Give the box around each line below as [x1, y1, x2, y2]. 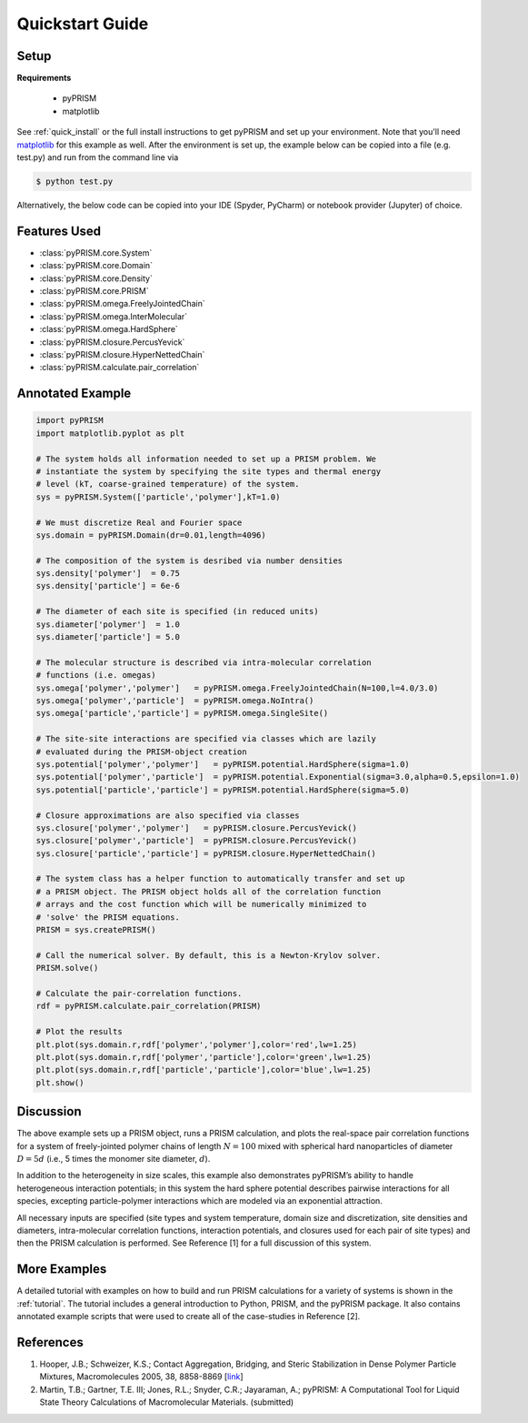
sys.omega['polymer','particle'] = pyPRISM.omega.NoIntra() [35, 696, 314, 705]
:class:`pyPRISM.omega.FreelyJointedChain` [39, 298, 205, 309]
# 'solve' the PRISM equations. [35, 912, 181, 923]
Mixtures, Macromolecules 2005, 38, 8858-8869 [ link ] [39, 1371, 244, 1382]
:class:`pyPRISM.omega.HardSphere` [39, 324, 179, 335]
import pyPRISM [35, 415, 104, 426]
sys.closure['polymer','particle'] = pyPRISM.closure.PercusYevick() [35, 835, 358, 846]
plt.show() [35, 1077, 85, 1087]
